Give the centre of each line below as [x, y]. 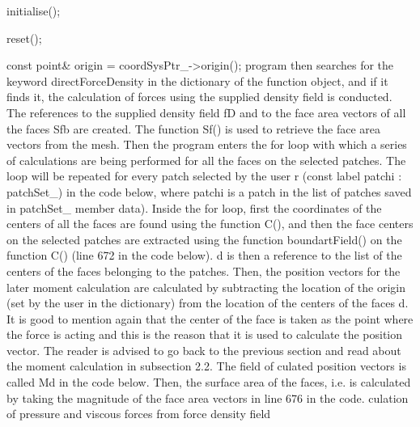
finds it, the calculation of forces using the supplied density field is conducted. [199, 97]
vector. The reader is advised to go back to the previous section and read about [204, 350]
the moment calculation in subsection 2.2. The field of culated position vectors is [206, 366]
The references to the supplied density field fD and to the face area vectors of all [206, 112]
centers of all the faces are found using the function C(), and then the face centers [210, 224]
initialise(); [34, 11]
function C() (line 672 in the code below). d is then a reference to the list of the [204, 255]
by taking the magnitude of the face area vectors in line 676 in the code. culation [208, 397]
